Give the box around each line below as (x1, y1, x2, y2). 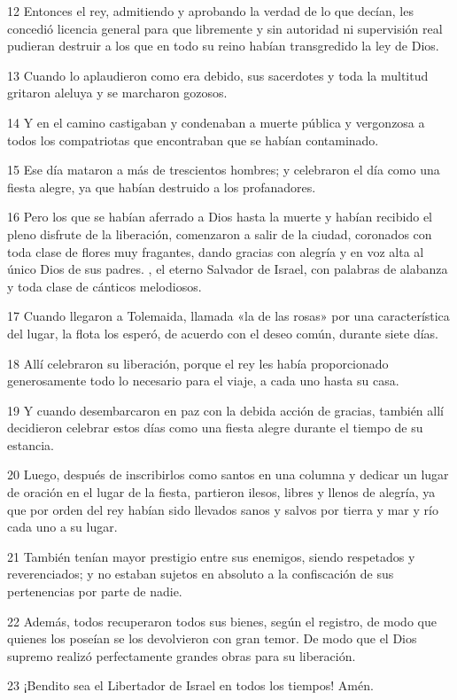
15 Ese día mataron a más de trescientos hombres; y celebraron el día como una (7, 160, 440, 179)
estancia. (7, 435, 54, 454)
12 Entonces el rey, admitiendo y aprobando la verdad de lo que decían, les (7, 2, 414, 19)
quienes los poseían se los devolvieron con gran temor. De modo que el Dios (7, 629, 417, 648)
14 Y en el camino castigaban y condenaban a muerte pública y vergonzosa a (7, 113, 425, 131)
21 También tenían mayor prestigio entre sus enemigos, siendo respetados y (7, 547, 415, 565)
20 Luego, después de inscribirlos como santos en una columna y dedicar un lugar (7, 465, 449, 484)
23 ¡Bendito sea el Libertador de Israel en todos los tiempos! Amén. (7, 676, 374, 695)
